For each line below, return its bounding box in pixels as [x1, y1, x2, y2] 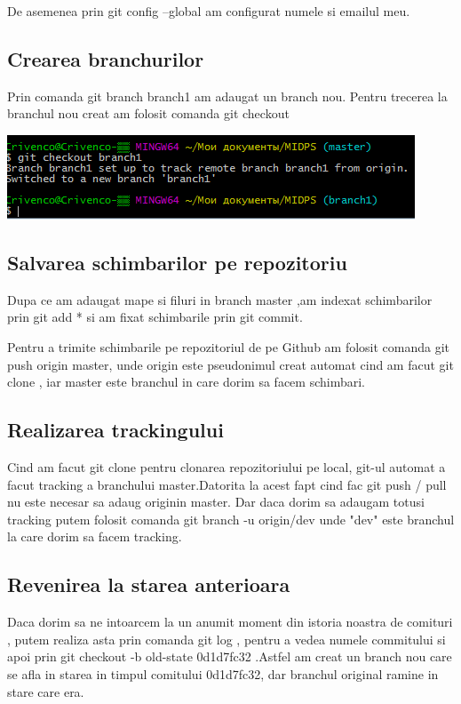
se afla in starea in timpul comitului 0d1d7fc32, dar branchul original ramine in [7, 664, 439, 683]
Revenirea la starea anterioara [7, 571, 290, 598]
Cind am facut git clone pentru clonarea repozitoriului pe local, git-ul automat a [7, 457, 446, 476]
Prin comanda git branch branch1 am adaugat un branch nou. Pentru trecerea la [7, 86, 448, 105]
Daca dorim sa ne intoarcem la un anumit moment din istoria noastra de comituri [7, 612, 453, 631]
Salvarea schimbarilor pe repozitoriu [7, 248, 347, 276]
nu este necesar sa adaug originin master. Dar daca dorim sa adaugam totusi [7, 492, 425, 511]
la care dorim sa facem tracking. [7, 527, 182, 546]
